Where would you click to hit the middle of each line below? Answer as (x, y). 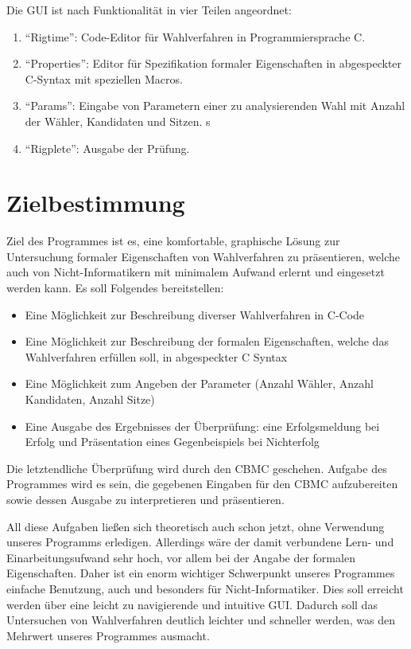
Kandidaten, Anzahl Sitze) (90, 399)
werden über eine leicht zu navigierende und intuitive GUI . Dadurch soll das (192, 604)
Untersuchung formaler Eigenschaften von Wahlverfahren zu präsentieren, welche (203, 256)
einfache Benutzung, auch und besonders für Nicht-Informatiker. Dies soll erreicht (205, 588)
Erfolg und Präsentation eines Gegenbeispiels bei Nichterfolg (172, 442)
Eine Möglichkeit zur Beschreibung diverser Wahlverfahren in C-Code (195, 314)
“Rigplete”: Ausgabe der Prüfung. (107, 148)
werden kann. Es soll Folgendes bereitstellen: (115, 288)
